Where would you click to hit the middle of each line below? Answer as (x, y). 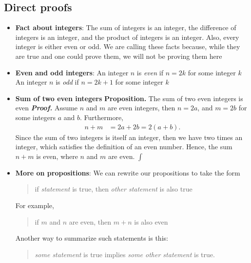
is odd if (67, 82)
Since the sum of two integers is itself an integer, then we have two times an (129, 137)
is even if (150, 72)
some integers (36, 117)
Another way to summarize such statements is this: (92, 238)
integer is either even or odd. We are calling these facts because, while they (128, 46)
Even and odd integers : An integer (72, 72)
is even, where (57, 156)
